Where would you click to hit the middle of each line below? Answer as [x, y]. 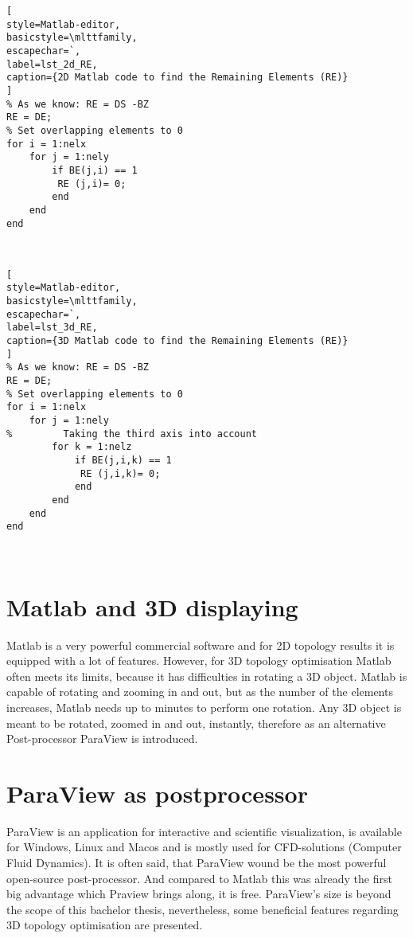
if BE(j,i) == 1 [95, 170]
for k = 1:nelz [92, 447]
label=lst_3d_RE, [52, 328]
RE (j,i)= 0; [92, 184]
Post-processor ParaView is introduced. [102, 739]
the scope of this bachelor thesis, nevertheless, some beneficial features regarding [203, 909]
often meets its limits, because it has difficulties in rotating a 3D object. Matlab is [207, 676]
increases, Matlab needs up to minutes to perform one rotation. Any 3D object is [204, 707]
